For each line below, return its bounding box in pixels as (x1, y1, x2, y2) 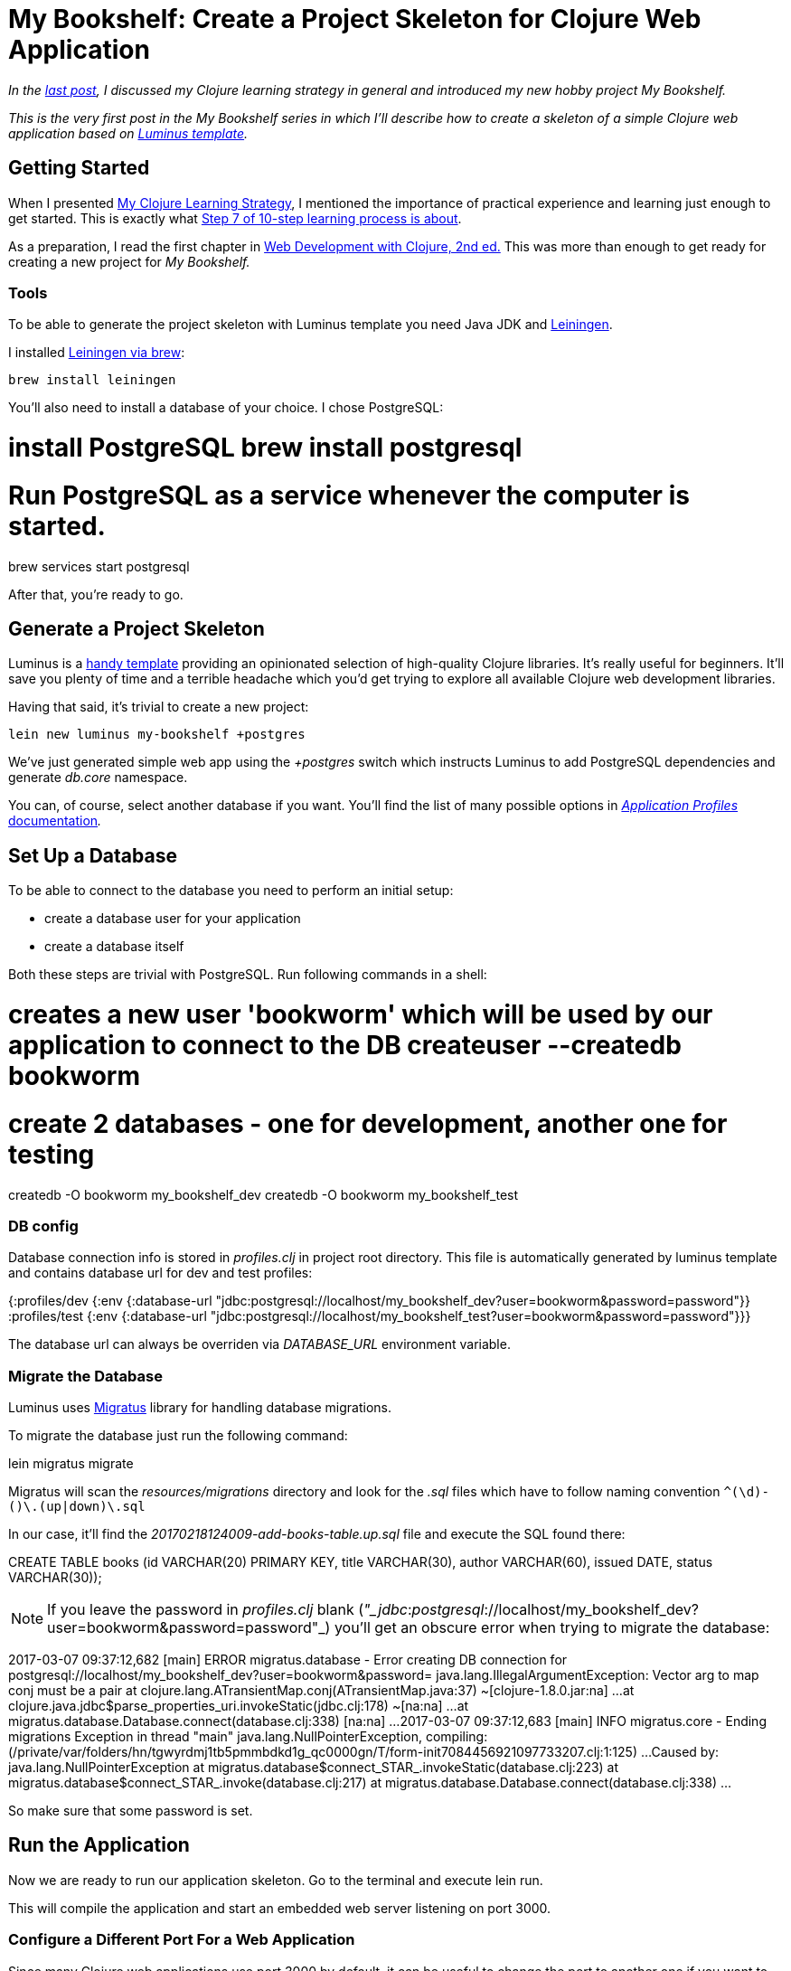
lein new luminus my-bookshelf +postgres (8, 727, 306, 742)
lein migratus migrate (8, 1456, 134, 1472)
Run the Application (8, 1834, 190, 1857)
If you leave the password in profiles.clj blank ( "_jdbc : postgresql (47, 1600, 485, 1619)
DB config (8, 1216, 79, 1235)
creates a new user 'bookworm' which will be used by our (8, 999, 713, 1031)
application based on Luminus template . (8, 125, 249, 141)
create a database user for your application (44, 910, 301, 927)
